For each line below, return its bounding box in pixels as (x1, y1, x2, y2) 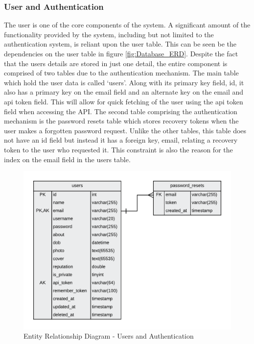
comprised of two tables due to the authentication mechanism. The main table (4, 68, 239, 78)
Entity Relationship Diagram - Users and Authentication (23, 331, 194, 341)
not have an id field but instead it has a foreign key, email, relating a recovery (4, 135, 238, 145)
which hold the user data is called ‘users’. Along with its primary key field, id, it (4, 77, 244, 87)
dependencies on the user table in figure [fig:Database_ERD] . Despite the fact (4, 49, 238, 58)
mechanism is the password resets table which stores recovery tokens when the (4, 116, 239, 126)
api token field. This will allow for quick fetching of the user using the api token (4, 96, 243, 106)
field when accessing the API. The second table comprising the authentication (4, 106, 237, 116)
